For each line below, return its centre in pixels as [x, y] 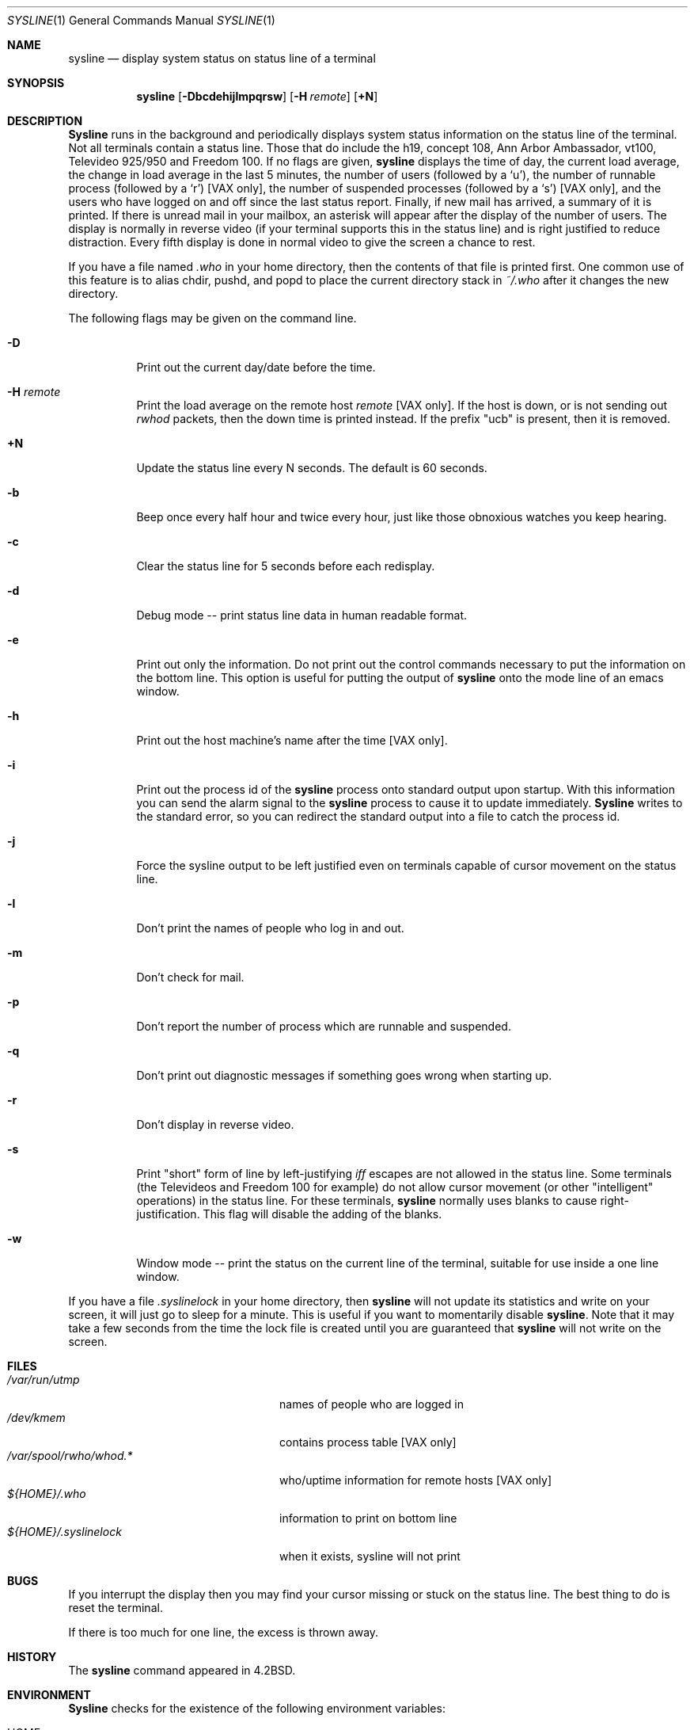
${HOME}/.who [47, 1494]
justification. [168, 1214]
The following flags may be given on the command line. [212, 318]
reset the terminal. [116, 1608]
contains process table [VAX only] [368, 1442]
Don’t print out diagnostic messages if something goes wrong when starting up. [344, 1075]
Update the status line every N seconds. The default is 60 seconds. [312, 468]
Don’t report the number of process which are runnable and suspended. [324, 1026]
